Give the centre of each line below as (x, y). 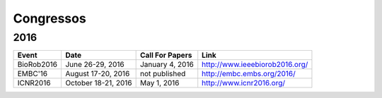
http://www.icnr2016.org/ (244, 83)
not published (163, 74)
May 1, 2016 (160, 83)
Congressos (50, 18)
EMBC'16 (33, 74)
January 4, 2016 (167, 65)
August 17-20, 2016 (97, 74)
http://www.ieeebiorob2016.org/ (255, 65)
